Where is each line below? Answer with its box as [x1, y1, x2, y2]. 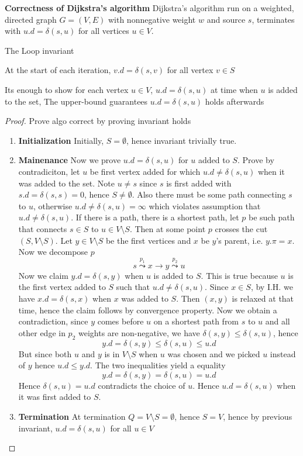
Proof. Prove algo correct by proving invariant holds [5, 115, 191, 127]
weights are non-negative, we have [78, 326, 200, 338]
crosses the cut [215, 222, 268, 234]
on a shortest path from [153, 315, 239, 327]
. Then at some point [129, 222, 206, 234]
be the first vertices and [105, 234, 191, 246]
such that [116, 281, 150, 293]
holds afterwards [205, 95, 264, 107]
